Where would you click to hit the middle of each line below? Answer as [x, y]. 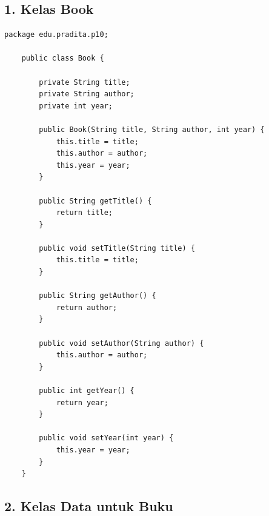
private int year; [76, 106]
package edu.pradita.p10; [56, 35]
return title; [84, 213]
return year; [82, 402]
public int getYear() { [87, 391]
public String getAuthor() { [98, 296]
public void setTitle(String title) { [117, 248]
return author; [87, 307]
